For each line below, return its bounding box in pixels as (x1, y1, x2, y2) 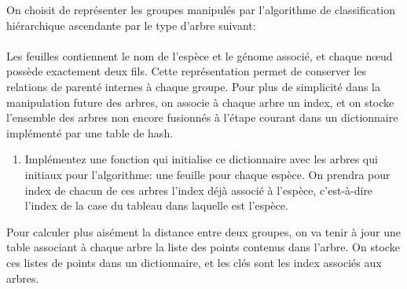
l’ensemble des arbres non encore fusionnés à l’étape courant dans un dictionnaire (6, 109, 398, 126)
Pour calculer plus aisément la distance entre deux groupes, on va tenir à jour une (6, 223, 401, 240)
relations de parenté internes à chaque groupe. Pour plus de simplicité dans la (6, 78, 380, 94)
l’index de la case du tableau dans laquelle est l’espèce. (24, 197, 288, 214)
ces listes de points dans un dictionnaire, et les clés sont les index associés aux (6, 254, 382, 270)
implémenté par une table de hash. (6, 124, 174, 141)
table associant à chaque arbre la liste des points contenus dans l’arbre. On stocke (6, 239, 400, 255)
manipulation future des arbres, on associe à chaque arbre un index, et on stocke (6, 93, 394, 110)
